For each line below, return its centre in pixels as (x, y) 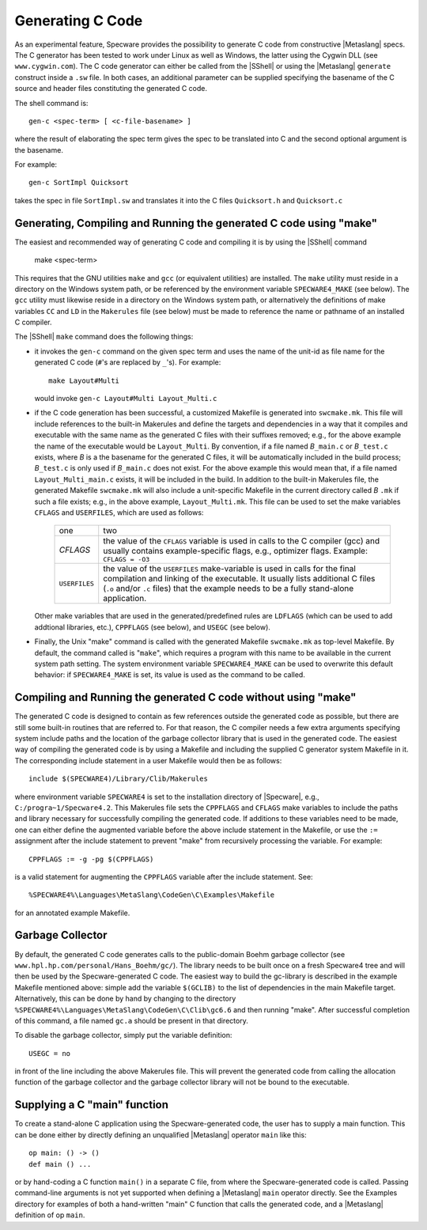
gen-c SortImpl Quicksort (79, 183)
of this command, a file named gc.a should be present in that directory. (131, 1020)
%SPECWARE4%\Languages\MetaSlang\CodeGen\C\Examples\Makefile (152, 895)
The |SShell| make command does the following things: (104, 337)
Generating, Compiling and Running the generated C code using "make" (196, 223)
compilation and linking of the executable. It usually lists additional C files (239, 579)
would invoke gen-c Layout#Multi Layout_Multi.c (126, 399)
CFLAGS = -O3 (127, 560)
